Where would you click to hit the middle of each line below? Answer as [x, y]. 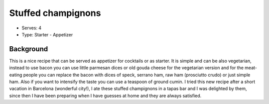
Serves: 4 [32, 28]
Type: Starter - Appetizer [47, 34]
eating [16, 75]
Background [29, 49]
